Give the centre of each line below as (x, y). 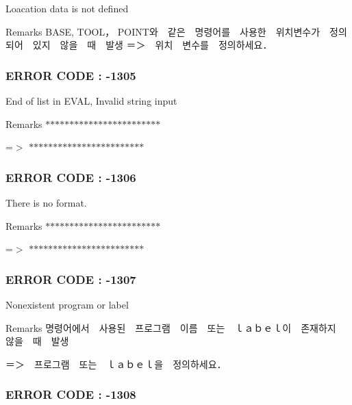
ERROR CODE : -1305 (71, 75)
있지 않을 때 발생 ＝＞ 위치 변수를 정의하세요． (152, 45)
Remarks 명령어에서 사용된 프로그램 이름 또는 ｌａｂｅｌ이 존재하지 (171, 327)
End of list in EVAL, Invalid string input (91, 101)
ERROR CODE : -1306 (71, 177)
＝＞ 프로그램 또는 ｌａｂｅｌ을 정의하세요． (116, 364)
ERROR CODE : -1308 (71, 394)
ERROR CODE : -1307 (71, 279)
